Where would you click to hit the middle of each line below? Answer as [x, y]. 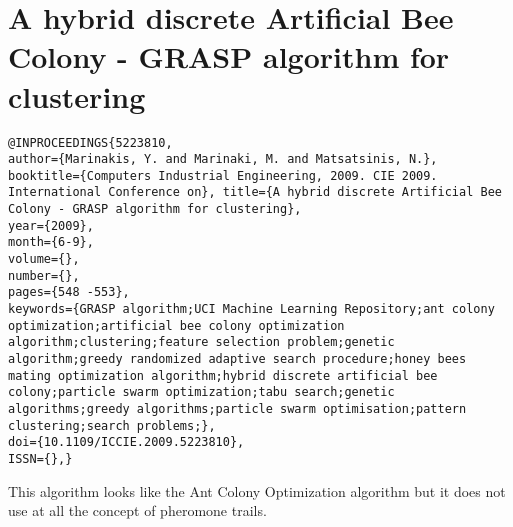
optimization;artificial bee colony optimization [176, 325]
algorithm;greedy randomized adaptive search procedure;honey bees [237, 359]
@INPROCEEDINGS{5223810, [90, 142]
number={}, [44, 275]
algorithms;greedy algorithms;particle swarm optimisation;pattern [237, 409]
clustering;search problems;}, [112, 425]
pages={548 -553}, [69, 292]
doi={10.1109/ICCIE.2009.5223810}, [126, 442]
